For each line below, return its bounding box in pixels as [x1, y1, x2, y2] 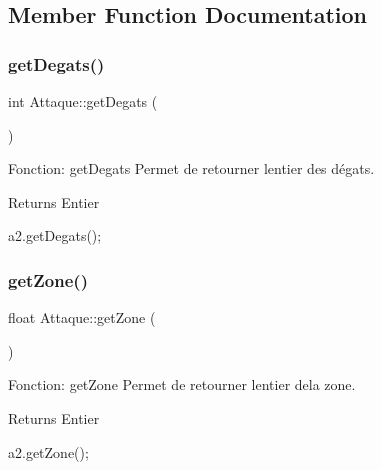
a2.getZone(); [8, 441, 89, 462]
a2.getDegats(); [8, 225, 102, 246]
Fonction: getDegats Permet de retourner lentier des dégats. [8, 158, 375, 179]
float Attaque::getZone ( [8, 307, 156, 328]
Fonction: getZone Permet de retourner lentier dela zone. [8, 374, 356, 395]
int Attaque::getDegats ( [8, 91, 158, 111]
